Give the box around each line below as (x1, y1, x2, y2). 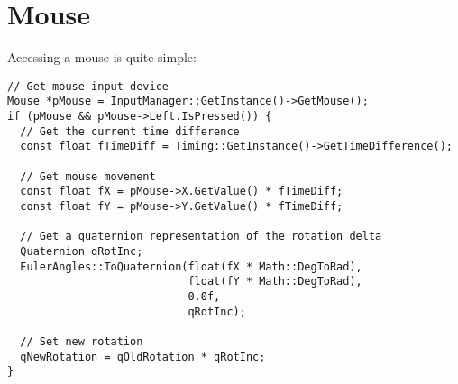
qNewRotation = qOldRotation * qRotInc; (20, 350, 266, 363)
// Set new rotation (20, 334, 143, 348)
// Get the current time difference (20, 124, 240, 138)
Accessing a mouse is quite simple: (7, 48, 197, 67)
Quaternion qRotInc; (20, 244, 143, 258)
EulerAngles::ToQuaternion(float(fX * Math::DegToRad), (20, 260, 362, 273)
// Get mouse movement (20, 169, 156, 183)
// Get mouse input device (7, 79, 169, 93)
